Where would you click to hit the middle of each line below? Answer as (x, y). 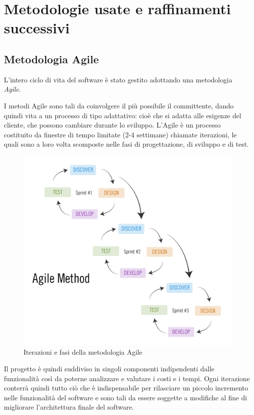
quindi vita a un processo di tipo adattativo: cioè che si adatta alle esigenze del (123, 115)
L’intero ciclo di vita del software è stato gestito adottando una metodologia (118, 79)
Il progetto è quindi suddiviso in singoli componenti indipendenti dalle (109, 369)
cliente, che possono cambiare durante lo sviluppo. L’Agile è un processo (112, 125)
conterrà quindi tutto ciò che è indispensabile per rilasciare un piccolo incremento (126, 388)
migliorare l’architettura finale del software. (69, 407)
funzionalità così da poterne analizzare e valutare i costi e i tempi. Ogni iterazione (127, 378)
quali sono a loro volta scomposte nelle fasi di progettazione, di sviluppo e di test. (127, 144)
